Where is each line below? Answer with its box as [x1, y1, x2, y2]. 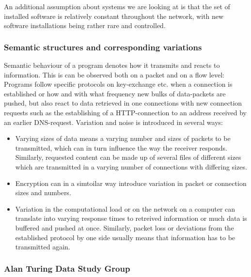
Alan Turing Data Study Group [4, 262, 130, 274]
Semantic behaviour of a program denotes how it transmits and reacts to [4, 60, 220, 70]
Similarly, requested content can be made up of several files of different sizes [15, 152, 241, 162]
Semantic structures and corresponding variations [4, 41, 202, 53]
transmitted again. [15, 242, 70, 252]
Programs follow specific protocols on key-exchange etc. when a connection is [4, 79, 233, 89]
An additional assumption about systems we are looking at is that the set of [4, 1, 230, 11]
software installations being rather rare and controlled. [4, 20, 166, 31]
